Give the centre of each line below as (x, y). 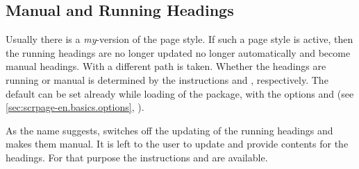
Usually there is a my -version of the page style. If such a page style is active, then (179, 39)
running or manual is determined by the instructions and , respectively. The (167, 79)
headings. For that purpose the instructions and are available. (137, 157)
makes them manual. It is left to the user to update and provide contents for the (177, 144)
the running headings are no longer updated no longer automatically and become (178, 52)
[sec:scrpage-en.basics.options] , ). (75, 107)
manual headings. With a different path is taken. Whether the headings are (166, 66)
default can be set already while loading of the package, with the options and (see (180, 93)
